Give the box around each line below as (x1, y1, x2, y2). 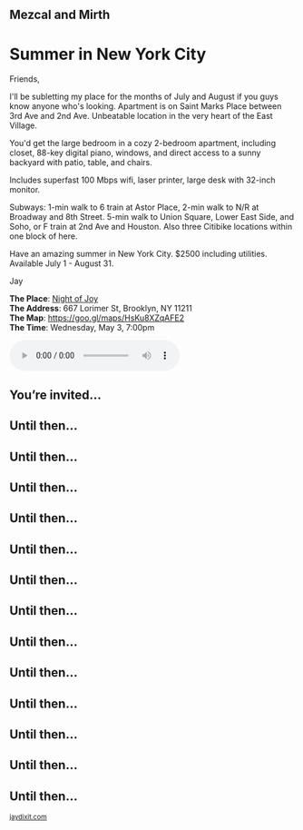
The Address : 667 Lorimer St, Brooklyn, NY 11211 (9, 303, 192, 314)
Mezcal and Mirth (9, 7, 111, 23)
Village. (9, 120, 38, 131)
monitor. (9, 184, 41, 195)
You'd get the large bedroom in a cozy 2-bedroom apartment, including (9, 138, 277, 149)
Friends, (9, 74, 41, 84)
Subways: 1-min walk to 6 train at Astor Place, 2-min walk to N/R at (9, 202, 259, 212)
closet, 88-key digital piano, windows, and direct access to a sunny (9, 147, 261, 158)
